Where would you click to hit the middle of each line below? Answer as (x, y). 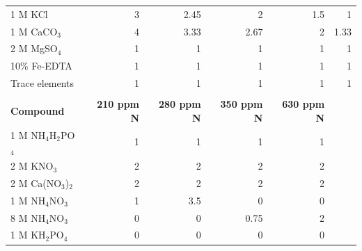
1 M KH (28, 235)
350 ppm (242, 104)
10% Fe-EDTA (41, 66)
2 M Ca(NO (36, 183)
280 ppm (180, 104)
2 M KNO (32, 166)
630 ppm (304, 104)
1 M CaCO (34, 31)
